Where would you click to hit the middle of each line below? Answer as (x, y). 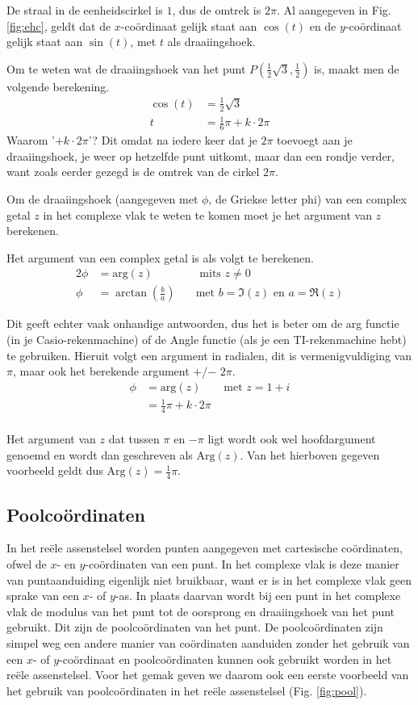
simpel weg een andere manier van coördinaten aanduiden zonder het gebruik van (208, 642)
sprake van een (43, 596)
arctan (131, 294)
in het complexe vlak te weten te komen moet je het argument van (207, 214)
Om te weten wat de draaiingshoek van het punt (126, 68)
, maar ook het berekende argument (101, 371)
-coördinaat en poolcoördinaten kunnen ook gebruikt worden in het (226, 659)
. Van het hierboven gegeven (310, 454)
